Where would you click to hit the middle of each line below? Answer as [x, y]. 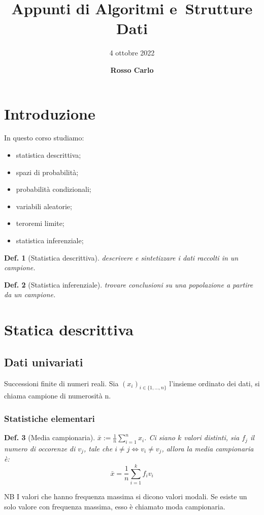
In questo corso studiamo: [44, 138]
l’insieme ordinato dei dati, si [214, 383]
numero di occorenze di [40, 448]
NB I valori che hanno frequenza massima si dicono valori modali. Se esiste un [126, 496]
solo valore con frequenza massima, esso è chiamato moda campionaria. [115, 506]
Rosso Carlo [132, 69]
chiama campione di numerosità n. [58, 396]
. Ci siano [160, 437]
